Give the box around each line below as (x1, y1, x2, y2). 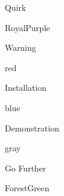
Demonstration (5, 121, 59, 134)
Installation (5, 81, 47, 94)
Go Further (5, 161, 46, 174)
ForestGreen (5, 182, 50, 194)
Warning (5, 41, 36, 54)
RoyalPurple (5, 21, 50, 33)
